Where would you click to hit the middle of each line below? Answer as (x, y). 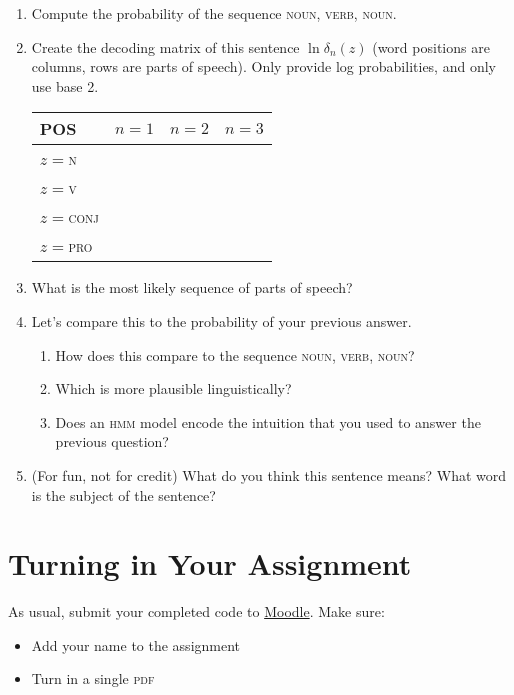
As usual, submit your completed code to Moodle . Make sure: (196, 611)
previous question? (112, 441)
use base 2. (65, 85)
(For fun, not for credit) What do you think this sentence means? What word (269, 474)
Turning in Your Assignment (210, 563)
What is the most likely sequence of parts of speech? (192, 287)
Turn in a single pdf (93, 678)
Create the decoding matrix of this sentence (165, 46)
